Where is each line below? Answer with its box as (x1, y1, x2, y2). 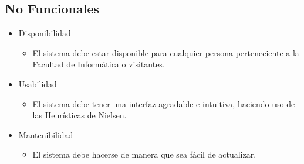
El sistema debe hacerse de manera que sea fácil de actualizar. (32, 148, 256, 160)
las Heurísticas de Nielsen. (32, 109, 127, 121)
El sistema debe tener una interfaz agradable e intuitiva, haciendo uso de (32, 97, 295, 110)
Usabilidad (18, 77, 57, 90)
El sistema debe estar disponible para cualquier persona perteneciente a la (32, 46, 299, 59)
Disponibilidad (18, 27, 71, 39)
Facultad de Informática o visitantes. (32, 58, 165, 70)
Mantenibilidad (18, 128, 73, 141)
